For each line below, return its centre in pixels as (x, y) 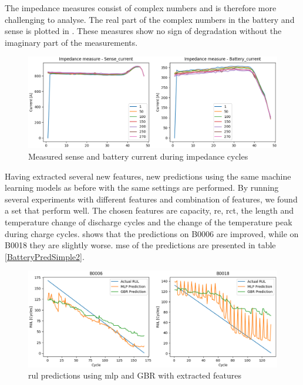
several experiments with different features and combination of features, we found (151, 199)
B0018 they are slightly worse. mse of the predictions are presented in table (140, 245)
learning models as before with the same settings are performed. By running (142, 188)
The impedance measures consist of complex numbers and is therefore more (141, 8)
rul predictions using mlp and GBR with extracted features (135, 375)
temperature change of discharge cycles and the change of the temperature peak (149, 222)
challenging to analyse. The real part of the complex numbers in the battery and (150, 19)
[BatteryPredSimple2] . (45, 256)
